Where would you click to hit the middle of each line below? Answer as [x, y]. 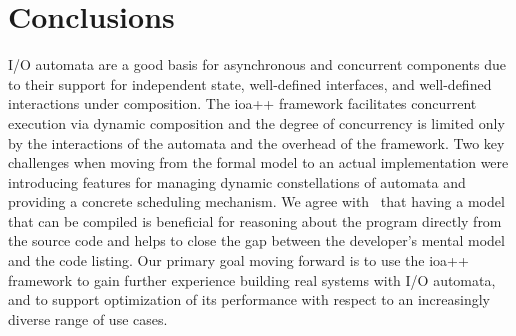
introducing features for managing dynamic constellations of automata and [237, 181]
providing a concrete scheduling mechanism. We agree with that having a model [256, 201]
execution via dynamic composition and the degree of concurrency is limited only [256, 122]
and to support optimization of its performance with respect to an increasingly [249, 299]
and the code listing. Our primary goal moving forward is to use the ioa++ [238, 260]
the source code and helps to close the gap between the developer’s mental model [256, 240]
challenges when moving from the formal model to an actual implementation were [258, 162]
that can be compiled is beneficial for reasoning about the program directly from [255, 220]
